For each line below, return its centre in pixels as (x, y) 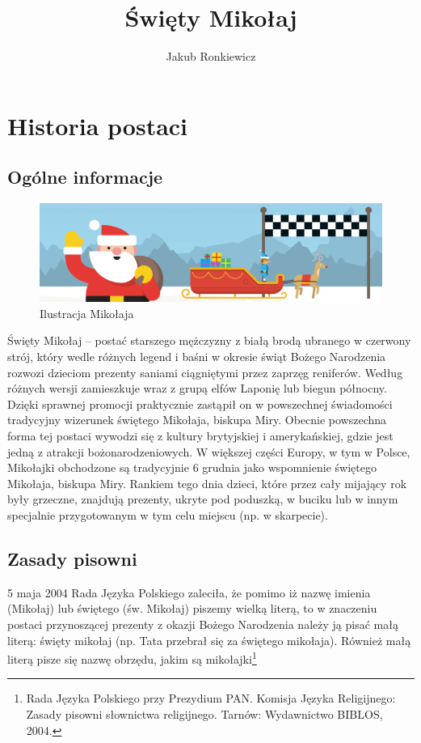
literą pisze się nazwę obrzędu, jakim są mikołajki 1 (132, 658)
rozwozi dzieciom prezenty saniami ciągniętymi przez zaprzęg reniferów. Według (205, 372)
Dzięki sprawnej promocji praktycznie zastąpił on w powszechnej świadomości (200, 403)
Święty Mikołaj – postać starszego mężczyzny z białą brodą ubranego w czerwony (209, 340)
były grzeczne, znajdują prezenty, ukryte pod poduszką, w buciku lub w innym (203, 499)
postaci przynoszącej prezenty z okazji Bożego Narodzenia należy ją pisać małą (203, 624)
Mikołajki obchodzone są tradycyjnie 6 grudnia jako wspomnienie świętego (192, 467)
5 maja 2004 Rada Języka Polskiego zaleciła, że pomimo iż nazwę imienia (189, 592)
